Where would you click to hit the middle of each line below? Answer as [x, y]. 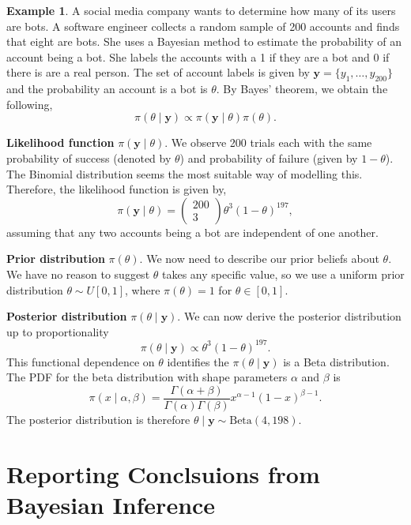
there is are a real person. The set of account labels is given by [158, 72]
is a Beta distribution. [336, 361]
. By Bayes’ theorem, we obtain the [302, 89]
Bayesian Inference [111, 505]
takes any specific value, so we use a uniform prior [283, 274]
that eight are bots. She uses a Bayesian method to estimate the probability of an [204, 41]
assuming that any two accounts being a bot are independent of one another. [192, 232]
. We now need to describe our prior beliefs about [259, 259]
